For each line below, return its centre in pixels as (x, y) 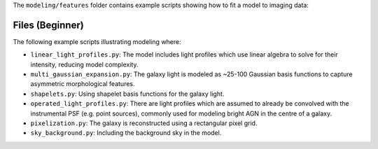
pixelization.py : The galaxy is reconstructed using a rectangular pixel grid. (144, 123)
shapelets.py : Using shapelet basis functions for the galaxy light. (127, 94)
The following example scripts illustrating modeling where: (97, 41)
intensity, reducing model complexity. (84, 64)
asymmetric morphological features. (83, 84)
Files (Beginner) (48, 25)
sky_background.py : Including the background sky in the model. (126, 133)
